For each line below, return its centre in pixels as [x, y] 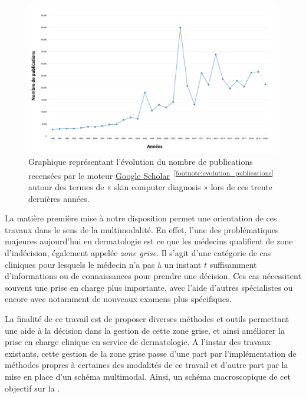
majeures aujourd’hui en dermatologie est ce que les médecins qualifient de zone [149, 241]
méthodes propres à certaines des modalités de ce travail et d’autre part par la [147, 365]
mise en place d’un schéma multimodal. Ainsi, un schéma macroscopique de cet [148, 376]
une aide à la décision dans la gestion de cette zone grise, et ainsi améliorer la [145, 330]
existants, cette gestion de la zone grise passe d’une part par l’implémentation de [151, 353]
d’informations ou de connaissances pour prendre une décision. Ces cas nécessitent [153, 276]
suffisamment [233, 264]
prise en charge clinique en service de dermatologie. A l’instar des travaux [138, 342]
